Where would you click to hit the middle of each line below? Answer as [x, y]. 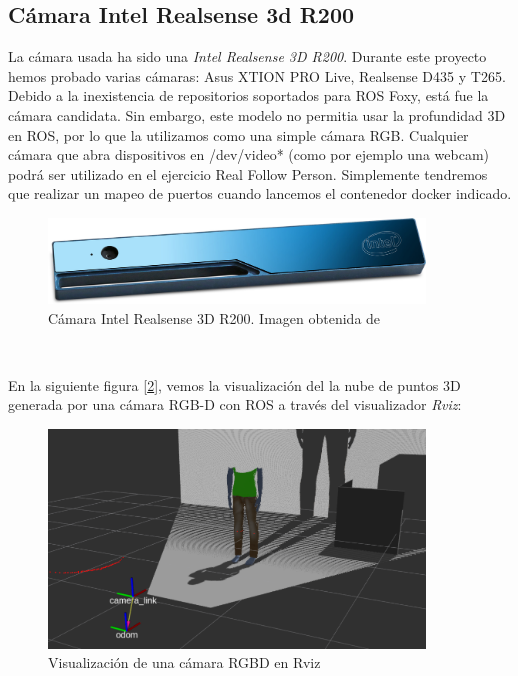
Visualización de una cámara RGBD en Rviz [184, 662]
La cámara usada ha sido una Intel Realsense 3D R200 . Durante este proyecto [247, 56]
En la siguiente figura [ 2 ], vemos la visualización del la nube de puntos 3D [234, 384]
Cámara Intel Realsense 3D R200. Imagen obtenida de [214, 317]
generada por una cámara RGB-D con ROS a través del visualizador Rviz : [235, 404]
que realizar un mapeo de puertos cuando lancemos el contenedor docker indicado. [260, 193]
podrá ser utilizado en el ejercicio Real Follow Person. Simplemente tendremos [248, 173]
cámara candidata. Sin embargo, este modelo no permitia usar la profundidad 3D [257, 114]
